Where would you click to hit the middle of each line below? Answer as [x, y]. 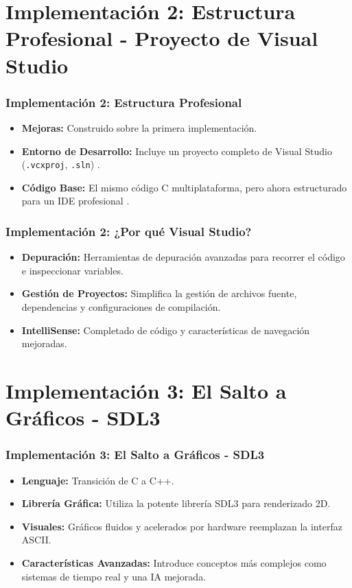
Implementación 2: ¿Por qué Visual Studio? [129, 231]
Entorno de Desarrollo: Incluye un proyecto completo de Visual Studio [177, 151]
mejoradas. [44, 343]
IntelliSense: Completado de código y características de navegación [166, 330]
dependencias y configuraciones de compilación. [121, 307]
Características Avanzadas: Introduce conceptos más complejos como [174, 562]
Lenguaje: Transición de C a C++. [98, 480]
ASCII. [36, 540]
